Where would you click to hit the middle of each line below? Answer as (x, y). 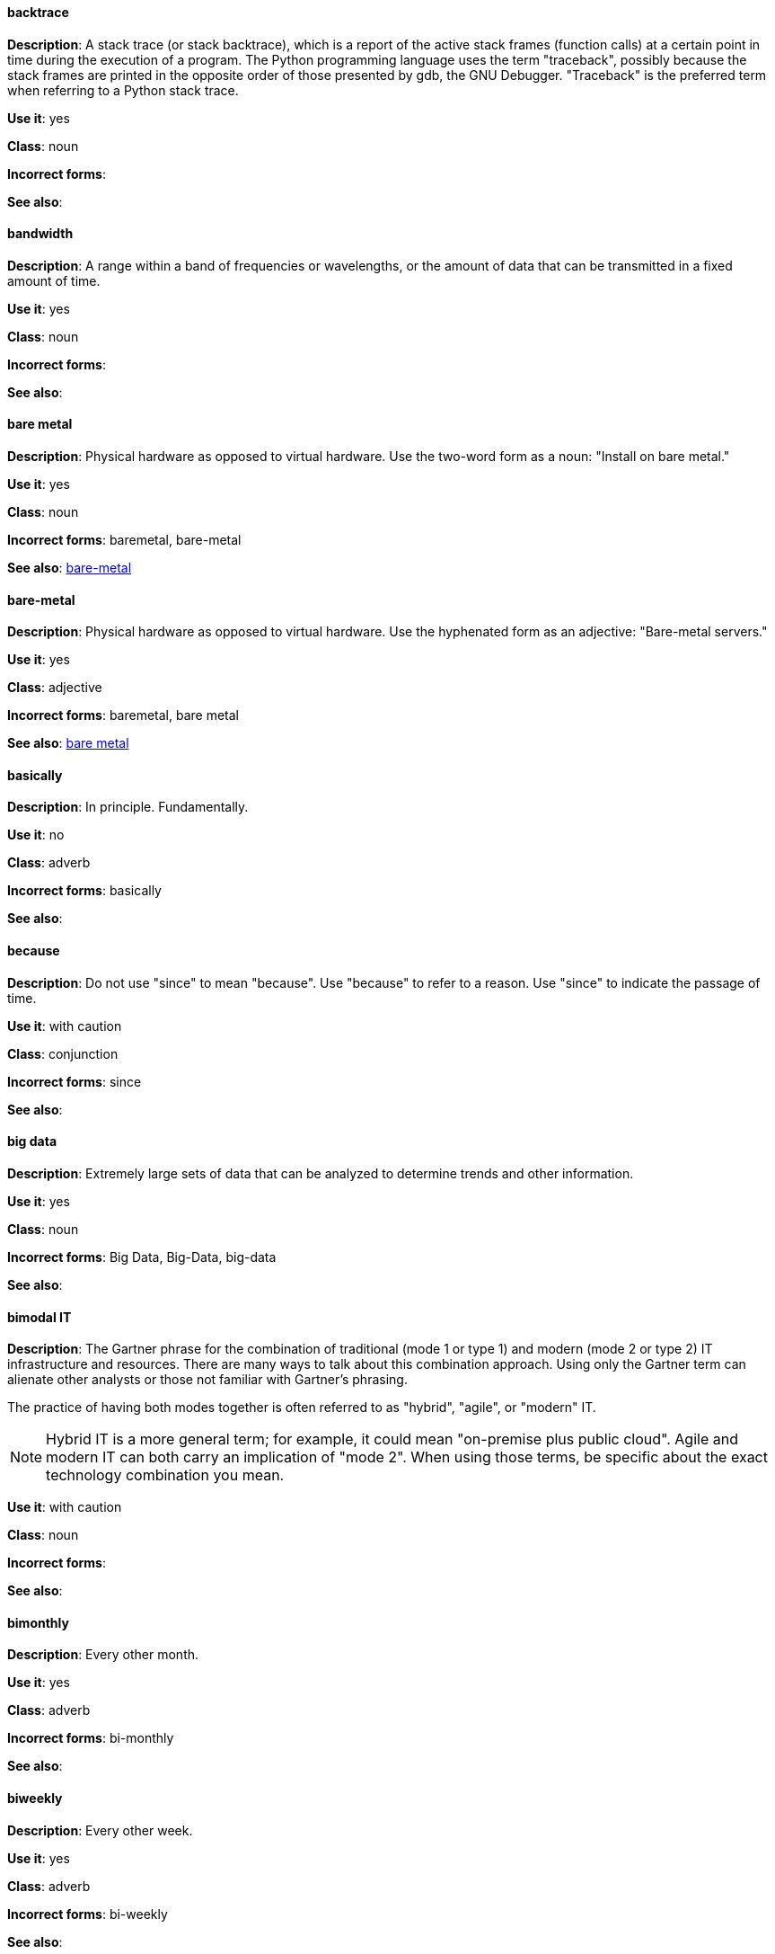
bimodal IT (40, 1317)
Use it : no (36, 835)
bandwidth (40, 234)
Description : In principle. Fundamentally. (128, 807)
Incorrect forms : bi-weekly (88, 1914)
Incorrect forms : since (75, 1081)
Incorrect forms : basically (84, 891)
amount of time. (54, 280)
